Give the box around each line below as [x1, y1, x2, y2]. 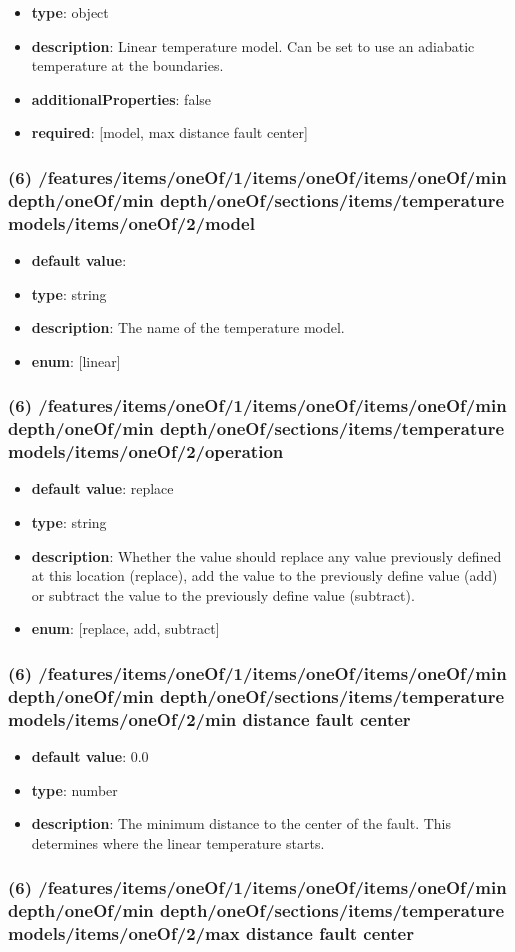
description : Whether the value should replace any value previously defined [31, 545, 502, 566]
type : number [31, 779, 118, 800]
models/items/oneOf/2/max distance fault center [8, 921, 414, 946]
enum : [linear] [31, 350, 121, 371]
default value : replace [31, 478, 174, 499]
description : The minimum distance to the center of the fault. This [31, 813, 452, 834]
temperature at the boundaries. [31, 55, 224, 76]
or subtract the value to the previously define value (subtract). [31, 584, 415, 605]
